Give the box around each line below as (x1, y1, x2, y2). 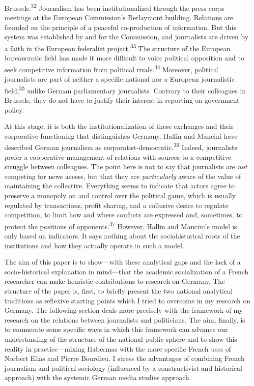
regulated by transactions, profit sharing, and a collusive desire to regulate (4, 200, 228, 210)
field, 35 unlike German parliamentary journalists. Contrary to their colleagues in (4, 84, 246, 95)
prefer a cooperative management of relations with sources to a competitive (4, 151, 231, 162)
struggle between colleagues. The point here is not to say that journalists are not (4, 161, 247, 172)
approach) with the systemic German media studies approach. (4, 372, 191, 383)
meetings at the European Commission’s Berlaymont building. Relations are (4, 12, 233, 23)
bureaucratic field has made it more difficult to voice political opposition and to (4, 53, 244, 63)
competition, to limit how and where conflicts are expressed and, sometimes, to (4, 209, 243, 220)
